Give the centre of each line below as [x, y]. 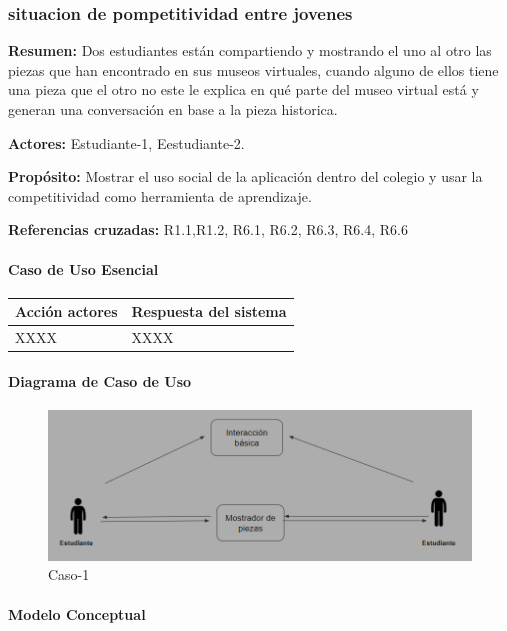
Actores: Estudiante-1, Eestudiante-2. [126, 142]
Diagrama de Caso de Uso [100, 380]
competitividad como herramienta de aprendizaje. [160, 195]
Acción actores [66, 311]
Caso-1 [69, 574]
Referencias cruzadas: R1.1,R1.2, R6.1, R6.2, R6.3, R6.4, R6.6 [208, 229]
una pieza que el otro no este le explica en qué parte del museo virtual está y [243, 89]
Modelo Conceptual [77, 613]
